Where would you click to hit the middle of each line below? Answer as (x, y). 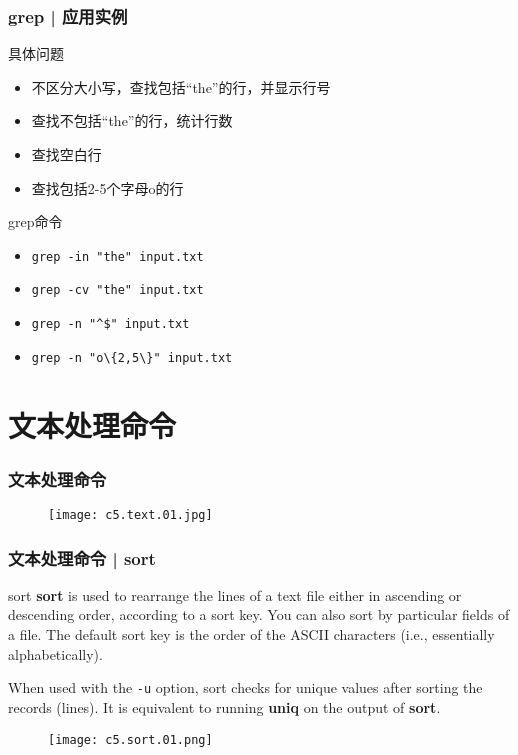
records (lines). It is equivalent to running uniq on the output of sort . (224, 706)
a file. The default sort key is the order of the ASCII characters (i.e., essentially (251, 634)
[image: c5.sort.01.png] (130, 739)
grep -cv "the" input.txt (117, 290)
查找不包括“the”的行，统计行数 (132, 120)
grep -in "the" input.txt (117, 256)
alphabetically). (55, 653)
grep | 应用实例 (68, 15)
